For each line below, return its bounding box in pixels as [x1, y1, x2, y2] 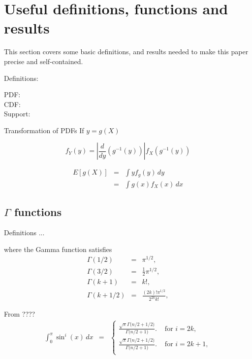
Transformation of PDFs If [4, 125, 84, 135]
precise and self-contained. [4, 56, 83, 66]
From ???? [4, 309, 35, 319]
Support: [4, 108, 31, 119]
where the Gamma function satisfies [4, 244, 112, 254]
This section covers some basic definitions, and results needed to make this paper [4, 46, 249, 57]
